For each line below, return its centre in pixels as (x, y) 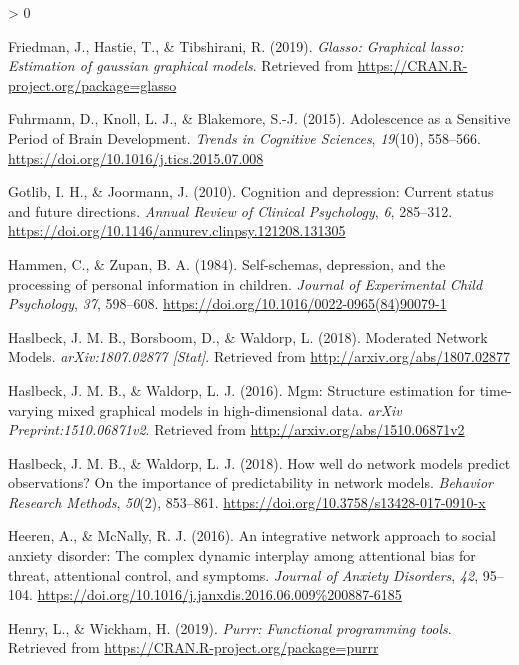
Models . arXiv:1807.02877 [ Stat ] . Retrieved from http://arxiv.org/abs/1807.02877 (259, 356)
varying (31, 409)
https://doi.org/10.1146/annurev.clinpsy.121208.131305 (177, 230)
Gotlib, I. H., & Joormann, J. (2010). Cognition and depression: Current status (251, 191)
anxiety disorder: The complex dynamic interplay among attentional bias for (242, 555)
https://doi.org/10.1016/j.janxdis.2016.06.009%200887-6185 (219, 594)
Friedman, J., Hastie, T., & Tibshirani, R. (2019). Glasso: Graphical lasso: (236, 45)
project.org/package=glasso (92, 84)
